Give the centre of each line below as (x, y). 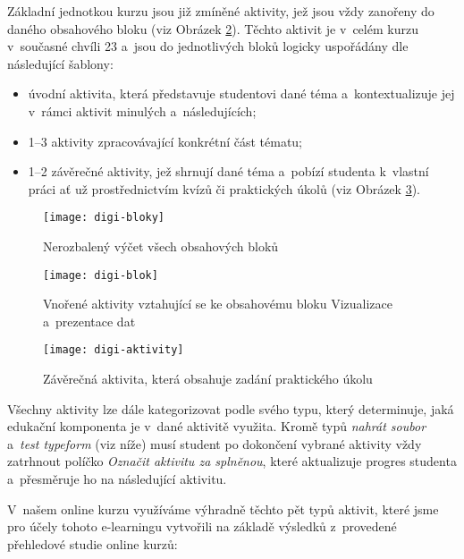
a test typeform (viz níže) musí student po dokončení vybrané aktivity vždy (215, 443)
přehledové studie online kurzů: (93, 543)
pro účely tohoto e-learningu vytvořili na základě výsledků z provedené (202, 526)
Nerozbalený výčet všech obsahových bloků (161, 246)
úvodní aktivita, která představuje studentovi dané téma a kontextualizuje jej (241, 93)
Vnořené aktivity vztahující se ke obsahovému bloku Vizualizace (218, 304)
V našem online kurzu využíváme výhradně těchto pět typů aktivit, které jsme (223, 508)
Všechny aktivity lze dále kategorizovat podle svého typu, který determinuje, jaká (231, 408)
